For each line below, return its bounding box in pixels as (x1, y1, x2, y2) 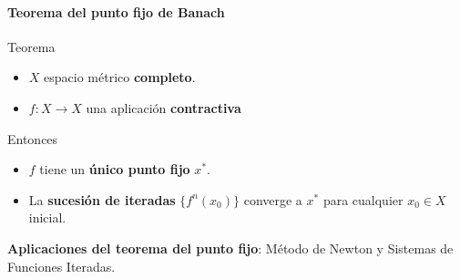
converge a (243, 190, 302, 209)
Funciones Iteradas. (7, 256, 116, 275)
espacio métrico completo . (44, 67, 196, 87)
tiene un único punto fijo (39, 160, 190, 179)
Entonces (7, 129, 58, 148)
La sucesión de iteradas (28, 190, 176, 209)
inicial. (28, 208, 66, 227)
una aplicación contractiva (86, 98, 241, 117)
